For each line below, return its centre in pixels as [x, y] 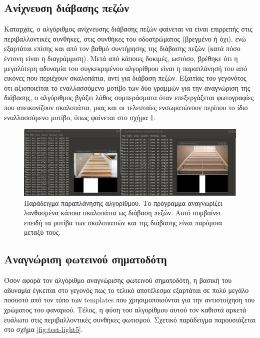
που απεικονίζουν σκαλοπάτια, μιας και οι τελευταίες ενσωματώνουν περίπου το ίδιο [126, 107]
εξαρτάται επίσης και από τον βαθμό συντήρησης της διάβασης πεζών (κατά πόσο [122, 48]
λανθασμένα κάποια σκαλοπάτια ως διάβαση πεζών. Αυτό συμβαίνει [122, 213]
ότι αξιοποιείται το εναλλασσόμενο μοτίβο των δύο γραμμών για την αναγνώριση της [127, 87]
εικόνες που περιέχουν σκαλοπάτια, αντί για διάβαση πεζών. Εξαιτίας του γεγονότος [125, 78]
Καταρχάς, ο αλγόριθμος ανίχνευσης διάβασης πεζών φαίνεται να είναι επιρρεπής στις [128, 29]
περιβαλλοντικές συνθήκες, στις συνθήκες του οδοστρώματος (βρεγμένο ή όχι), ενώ [125, 38]
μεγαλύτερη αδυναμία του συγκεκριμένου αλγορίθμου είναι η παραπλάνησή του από [125, 68]
